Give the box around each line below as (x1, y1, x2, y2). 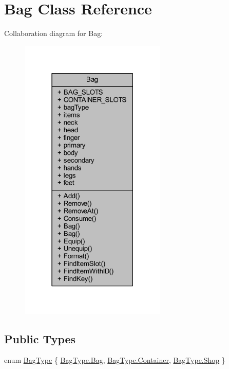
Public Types (4, 330, 76, 346)
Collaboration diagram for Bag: (4, 28, 103, 39)
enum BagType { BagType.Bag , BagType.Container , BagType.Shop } (4, 355, 225, 365)
